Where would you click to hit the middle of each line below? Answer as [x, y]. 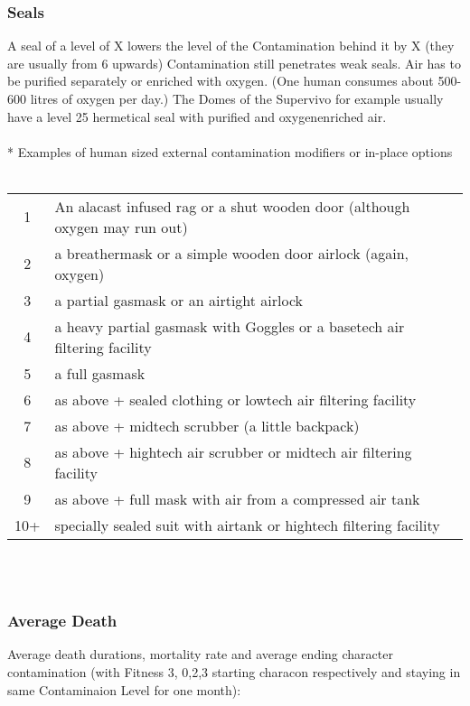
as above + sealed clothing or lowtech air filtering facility [235, 399]
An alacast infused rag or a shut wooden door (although [232, 206]
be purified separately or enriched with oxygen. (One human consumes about [221, 81]
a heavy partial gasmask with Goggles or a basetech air [230, 326]
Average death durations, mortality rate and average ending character [200, 654]
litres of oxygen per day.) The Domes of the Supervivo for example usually [237, 98]
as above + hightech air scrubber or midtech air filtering [233, 451]
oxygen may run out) [121, 227]
